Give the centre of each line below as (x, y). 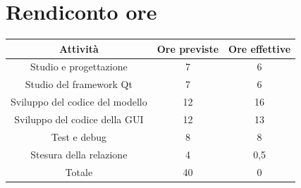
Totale (79, 171)
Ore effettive (260, 48)
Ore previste (188, 48)
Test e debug (79, 136)
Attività (79, 48)
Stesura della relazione (79, 154)
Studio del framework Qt (79, 84)
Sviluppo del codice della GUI (79, 119)
